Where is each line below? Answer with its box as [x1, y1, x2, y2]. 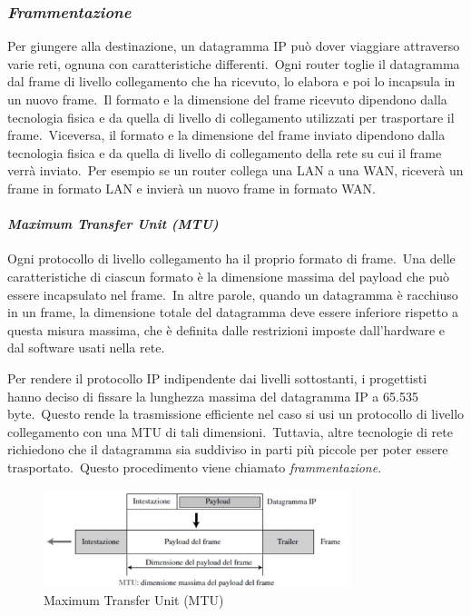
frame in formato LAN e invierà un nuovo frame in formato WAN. [7, 178, 377, 197]
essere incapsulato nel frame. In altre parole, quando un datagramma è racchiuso [7, 284, 458, 303]
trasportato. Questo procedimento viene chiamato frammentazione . [7, 457, 382, 476]
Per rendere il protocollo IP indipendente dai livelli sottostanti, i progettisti [7, 368, 427, 387]
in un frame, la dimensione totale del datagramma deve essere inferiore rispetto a [7, 303, 459, 322]
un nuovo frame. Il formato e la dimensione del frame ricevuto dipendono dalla [7, 90, 447, 108]
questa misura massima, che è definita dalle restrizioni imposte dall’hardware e [7, 320, 446, 339]
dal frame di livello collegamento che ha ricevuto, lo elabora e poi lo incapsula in [7, 72, 456, 91]
